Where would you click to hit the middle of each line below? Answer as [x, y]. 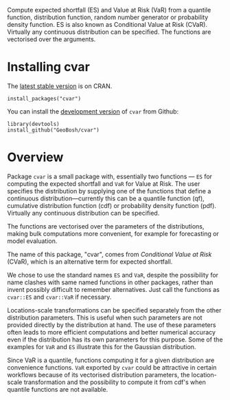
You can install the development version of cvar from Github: [93, 111]
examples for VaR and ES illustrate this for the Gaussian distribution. [102, 346]
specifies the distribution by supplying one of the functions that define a [109, 191]
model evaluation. [32, 241]
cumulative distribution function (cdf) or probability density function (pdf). [112, 205]
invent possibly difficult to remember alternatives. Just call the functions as [113, 289]
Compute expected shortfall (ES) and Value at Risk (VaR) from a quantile [109, 10]
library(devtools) [33, 124]
